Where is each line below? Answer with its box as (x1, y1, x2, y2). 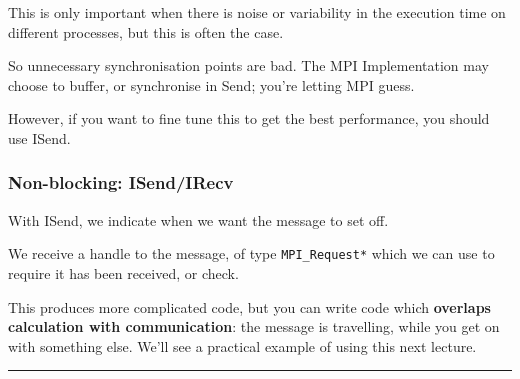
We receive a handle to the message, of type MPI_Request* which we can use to (8, 243, 495, 264)
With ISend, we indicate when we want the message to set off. (8, 209, 389, 230)
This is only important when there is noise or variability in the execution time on (8, 2, 506, 22)
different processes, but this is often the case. (8, 21, 284, 42)
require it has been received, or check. (8, 263, 239, 284)
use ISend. (8, 127, 71, 148)
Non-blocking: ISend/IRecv (8, 170, 234, 195)
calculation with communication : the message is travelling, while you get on (8, 316, 500, 337)
